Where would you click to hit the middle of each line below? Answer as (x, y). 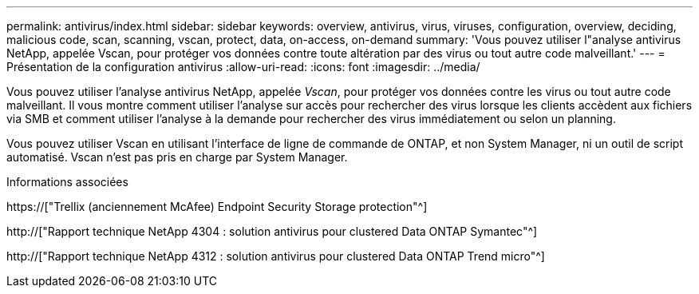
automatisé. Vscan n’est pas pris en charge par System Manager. (177, 157)
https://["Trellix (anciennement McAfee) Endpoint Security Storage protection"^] (217, 207)
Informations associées (67, 182)
